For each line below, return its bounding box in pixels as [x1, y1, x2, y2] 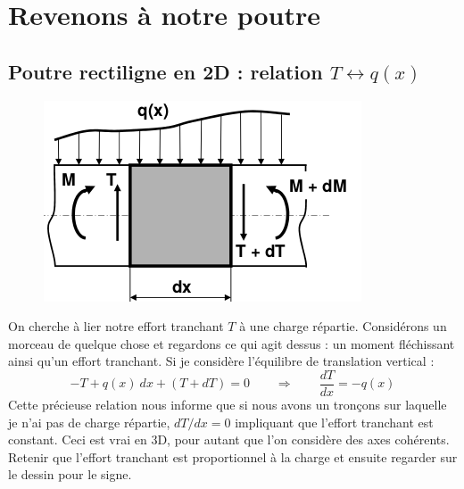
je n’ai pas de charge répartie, [8, 412, 170, 431]
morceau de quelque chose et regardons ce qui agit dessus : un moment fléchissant [8, 334, 455, 352]
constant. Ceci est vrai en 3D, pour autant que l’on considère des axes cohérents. [8, 430, 450, 449]
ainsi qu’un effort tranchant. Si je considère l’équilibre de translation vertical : [8, 352, 435, 370]
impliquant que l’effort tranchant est [235, 412, 434, 431]
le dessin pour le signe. [8, 465, 132, 484]
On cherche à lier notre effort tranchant [8, 317, 224, 336]
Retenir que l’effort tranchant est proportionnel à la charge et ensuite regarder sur [8, 447, 458, 466]
